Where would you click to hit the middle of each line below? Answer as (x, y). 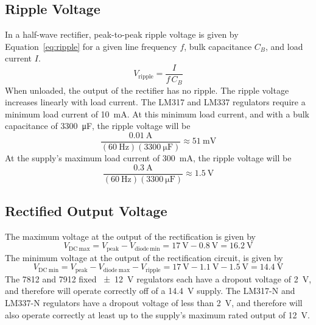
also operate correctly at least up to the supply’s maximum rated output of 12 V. (157, 314)
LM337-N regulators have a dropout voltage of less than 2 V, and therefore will (154, 303)
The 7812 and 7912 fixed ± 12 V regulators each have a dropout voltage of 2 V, (158, 278)
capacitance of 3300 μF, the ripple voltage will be (98, 126)
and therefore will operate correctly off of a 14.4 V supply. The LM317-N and (150, 291)
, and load (284, 46)
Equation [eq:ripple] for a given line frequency (91, 46)
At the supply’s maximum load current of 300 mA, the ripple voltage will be (148, 157)
